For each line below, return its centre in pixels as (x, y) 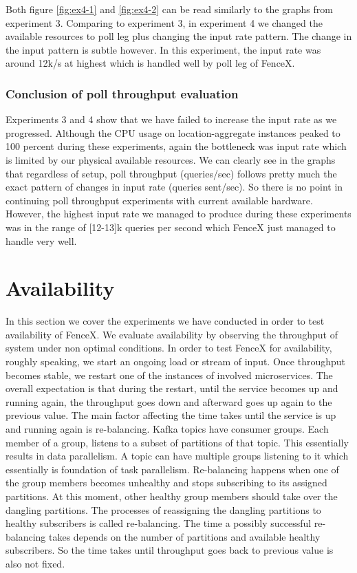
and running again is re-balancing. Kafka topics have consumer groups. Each (167, 429)
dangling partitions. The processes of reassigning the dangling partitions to (163, 509)
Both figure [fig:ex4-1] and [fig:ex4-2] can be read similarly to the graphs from (169, 9)
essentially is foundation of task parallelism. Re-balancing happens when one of (172, 469)
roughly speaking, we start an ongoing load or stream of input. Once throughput (175, 361)
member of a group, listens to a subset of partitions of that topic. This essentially (177, 442)
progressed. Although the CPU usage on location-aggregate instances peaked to (173, 132)
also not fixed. (35, 563)
